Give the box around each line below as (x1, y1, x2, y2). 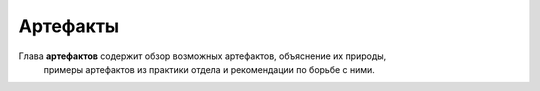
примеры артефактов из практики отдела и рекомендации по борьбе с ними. (43, 63, 375, 75)
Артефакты (18, 15, 120, 37)
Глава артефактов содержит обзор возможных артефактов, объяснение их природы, (18, 50, 387, 62)
